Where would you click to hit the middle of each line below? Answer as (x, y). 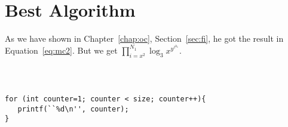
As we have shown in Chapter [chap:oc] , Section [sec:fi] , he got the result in (144, 38)
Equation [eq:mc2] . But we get (61, 50)
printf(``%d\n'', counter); (73, 109)
